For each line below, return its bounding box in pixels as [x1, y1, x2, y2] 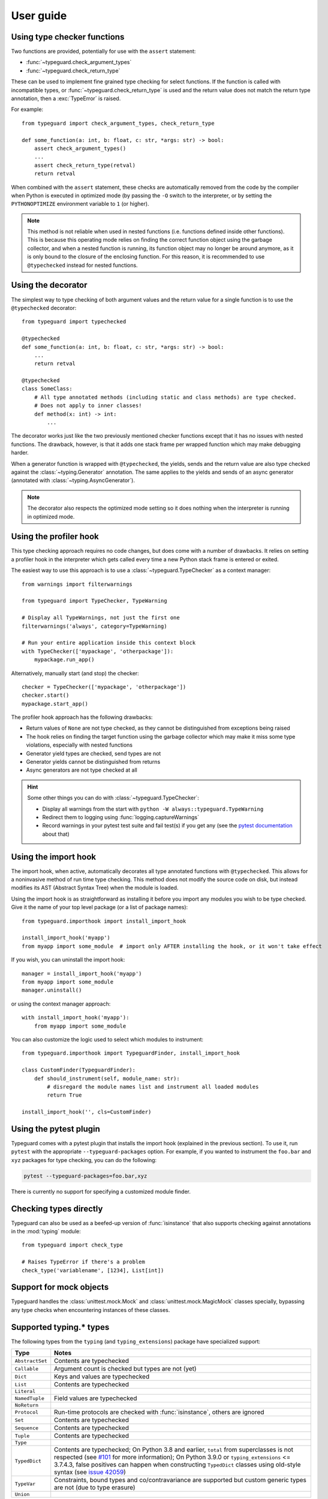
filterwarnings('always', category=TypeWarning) [22, 622, 167, 630]
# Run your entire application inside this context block [22, 639, 196, 646]
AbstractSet [14, 1357, 47, 1364]
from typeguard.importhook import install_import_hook [22, 917, 186, 925]
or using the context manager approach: [11, 1000, 111, 1007]
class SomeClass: [22, 386, 73, 392]
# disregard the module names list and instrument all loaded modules [47, 1083, 259, 1090]
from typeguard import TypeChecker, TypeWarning [22, 597, 167, 604]
